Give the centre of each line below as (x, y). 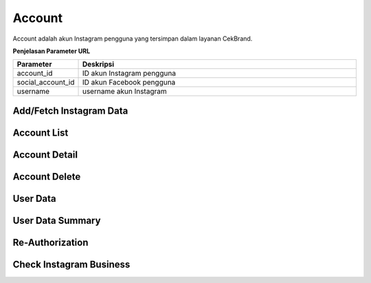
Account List (41, 133)
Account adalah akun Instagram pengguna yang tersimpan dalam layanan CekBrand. (133, 39)
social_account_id (46, 83)
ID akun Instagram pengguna (129, 74)
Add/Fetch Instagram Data (70, 111)
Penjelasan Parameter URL (52, 51)
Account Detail (45, 155)
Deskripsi (98, 64)
